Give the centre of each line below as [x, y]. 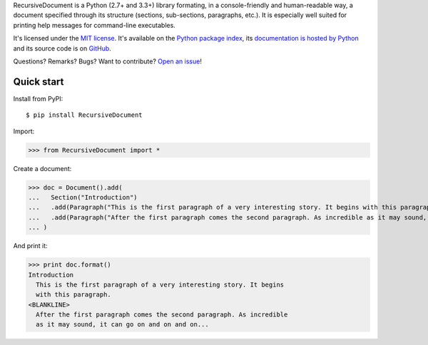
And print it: [30, 246]
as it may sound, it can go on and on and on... [123, 325]
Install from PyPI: [38, 98]
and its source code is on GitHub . [62, 48]
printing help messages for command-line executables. [95, 25]
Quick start [39, 82]
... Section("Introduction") [83, 197]
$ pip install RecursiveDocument [84, 115]
